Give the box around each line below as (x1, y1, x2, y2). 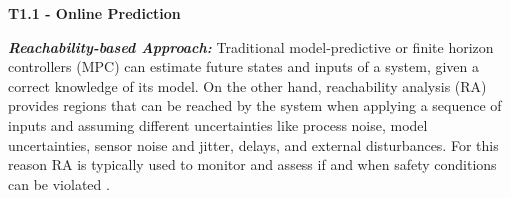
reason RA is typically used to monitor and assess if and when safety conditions (8, 154, 497, 175)
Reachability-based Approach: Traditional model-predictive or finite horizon (8, 36, 494, 57)
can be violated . (8, 173, 110, 194)
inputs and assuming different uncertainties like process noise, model (8, 114, 428, 135)
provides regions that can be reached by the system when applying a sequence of (8, 95, 502, 116)
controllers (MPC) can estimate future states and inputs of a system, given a (8, 56, 479, 77)
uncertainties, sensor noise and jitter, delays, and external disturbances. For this (8, 134, 499, 155)
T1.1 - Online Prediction (8, 3, 181, 23)
